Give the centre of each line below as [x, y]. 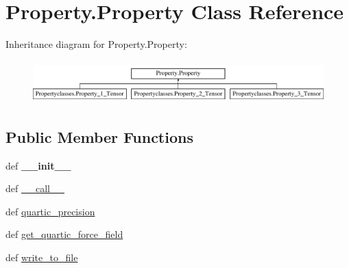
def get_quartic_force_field [64, 234]
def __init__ [38, 165]
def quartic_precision [50, 211]
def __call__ [35, 188]
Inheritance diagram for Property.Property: [96, 44]
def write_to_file [42, 257]
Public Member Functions [99, 136]
